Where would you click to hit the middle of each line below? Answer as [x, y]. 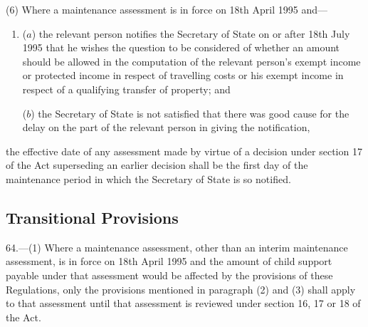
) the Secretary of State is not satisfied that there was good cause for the [190, 113]
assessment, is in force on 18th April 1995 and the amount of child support [169, 261]
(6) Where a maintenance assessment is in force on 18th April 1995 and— [167, 9]
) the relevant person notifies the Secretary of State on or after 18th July [191, 33]
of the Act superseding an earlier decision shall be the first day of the [157, 165]
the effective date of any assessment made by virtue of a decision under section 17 [184, 151]
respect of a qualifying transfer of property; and [126, 89]
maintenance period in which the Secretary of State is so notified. [148, 178]
